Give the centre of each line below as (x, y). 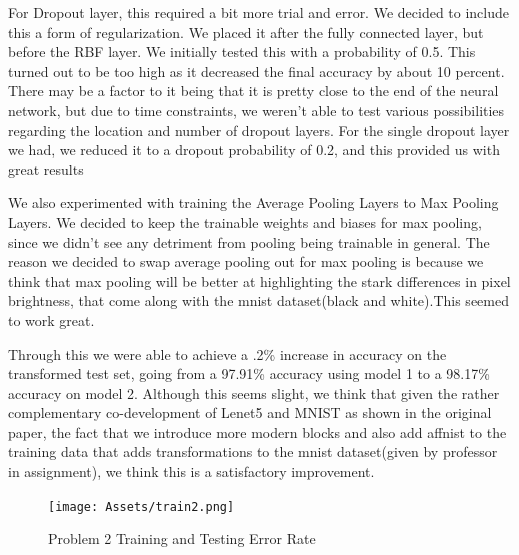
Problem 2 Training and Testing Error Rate (182, 538)
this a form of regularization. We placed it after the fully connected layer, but (246, 31)
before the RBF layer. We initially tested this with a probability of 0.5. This (242, 51)
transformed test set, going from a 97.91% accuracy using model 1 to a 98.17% (249, 373)
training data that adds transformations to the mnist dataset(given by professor (253, 451)
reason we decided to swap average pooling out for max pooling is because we (246, 261)
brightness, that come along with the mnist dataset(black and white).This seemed (258, 300)
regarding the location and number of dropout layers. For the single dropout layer (259, 129)
